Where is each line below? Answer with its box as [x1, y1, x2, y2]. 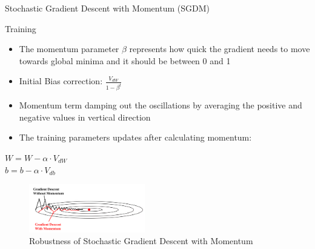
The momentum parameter [19, 42, 119, 55]
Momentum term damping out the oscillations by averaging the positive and [19, 99, 302, 111]
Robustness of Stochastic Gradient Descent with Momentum [29, 234, 253, 247]
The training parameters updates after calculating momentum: [19, 131, 252, 144]
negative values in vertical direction [19, 110, 151, 123]
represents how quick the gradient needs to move [129, 42, 310, 55]
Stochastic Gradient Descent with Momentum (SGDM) [5, 2, 210, 14]
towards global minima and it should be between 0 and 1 [19, 54, 231, 67]
